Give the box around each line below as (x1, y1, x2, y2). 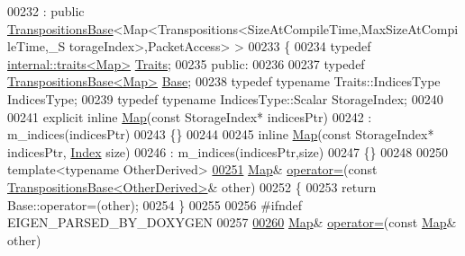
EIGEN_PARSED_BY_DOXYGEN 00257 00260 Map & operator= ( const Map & (7, 213, 457, 232)
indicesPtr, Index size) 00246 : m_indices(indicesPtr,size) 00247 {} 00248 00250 (7, 142, 448, 161)
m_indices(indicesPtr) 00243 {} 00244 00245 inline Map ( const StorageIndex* (7, 125, 434, 144)
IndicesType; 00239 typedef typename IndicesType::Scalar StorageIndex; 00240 (7, 89, 443, 108)
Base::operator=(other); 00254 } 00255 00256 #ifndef (7, 195, 303, 214)
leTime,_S (7, 37, 66, 56)
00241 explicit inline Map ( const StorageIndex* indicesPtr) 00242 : (7, 107, 372, 126)
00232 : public (7, 2, 85, 20)
